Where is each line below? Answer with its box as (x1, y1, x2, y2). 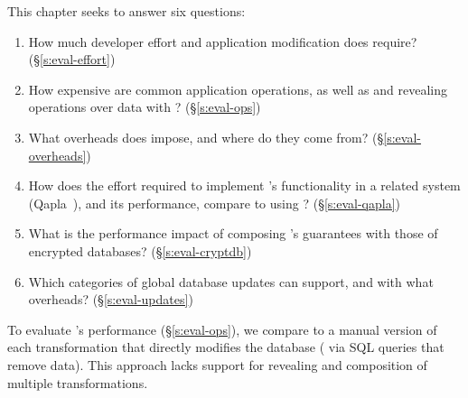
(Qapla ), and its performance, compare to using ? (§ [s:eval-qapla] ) (28, 193, 401, 212)
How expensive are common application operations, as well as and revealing (28, 79, 447, 98)
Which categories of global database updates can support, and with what (28, 272, 434, 291)
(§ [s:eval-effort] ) (28, 50, 116, 69)
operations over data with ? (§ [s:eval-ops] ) (28, 97, 261, 116)
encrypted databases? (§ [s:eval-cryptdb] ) (28, 241, 252, 260)
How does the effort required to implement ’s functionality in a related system (28, 176, 461, 195)
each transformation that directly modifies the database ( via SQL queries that (7, 338, 445, 356)
